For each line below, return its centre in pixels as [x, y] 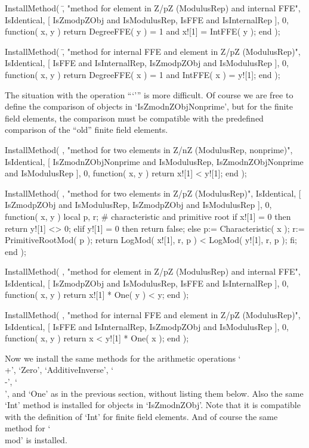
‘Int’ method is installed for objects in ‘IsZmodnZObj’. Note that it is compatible [153, 405]
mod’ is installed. [36, 440]
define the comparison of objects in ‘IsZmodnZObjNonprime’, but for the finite [149, 106]
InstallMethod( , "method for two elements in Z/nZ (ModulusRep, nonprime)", [149, 149]
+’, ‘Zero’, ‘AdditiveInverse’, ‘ [59, 370]
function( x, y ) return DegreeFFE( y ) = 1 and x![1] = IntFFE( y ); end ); [143, 31]
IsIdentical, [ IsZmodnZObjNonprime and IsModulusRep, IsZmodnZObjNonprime [154, 161]
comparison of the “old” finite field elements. [86, 130]
